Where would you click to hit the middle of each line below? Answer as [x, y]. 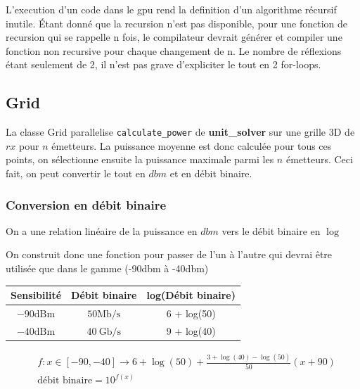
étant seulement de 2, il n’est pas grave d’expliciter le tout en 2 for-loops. [163, 64]
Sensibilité [36, 295]
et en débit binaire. [211, 173]
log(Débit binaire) [191, 295]
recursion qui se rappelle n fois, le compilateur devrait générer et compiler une [174, 37]
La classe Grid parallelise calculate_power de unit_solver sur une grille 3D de [180, 132]
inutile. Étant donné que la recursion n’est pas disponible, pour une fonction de [177, 23]
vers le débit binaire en [271, 230]
